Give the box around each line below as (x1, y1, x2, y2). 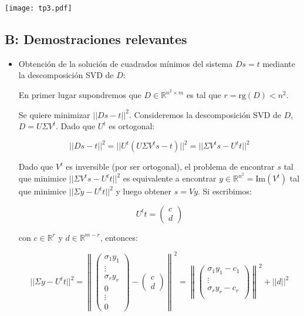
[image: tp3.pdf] (5, 4, 72, 12)
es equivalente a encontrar (123, 172, 217, 184)
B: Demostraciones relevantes (5, 30, 187, 48)
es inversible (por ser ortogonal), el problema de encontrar (66, 160, 275, 173)
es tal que (187, 89, 221, 101)
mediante (262, 57, 296, 69)
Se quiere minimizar (18, 108, 90, 120)
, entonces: (100, 231, 138, 243)
